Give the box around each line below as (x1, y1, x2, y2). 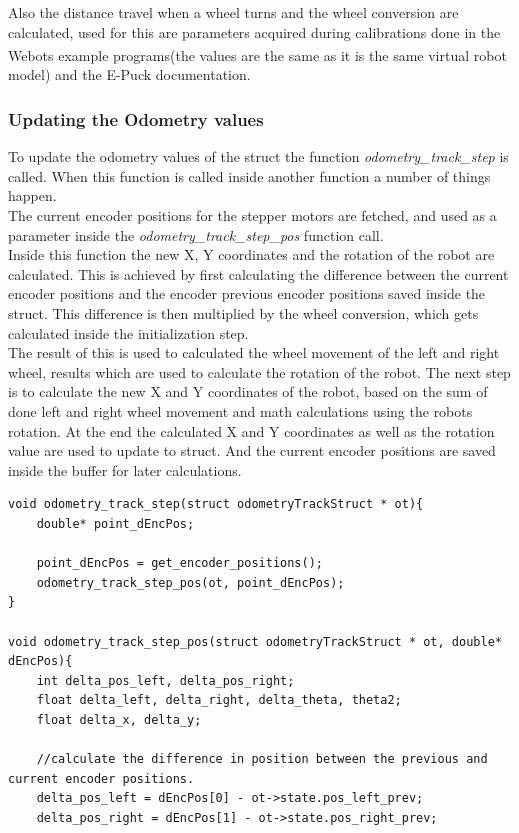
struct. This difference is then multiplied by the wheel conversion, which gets (8, 303, 479, 323)
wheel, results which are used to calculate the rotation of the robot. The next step (8, 361, 511, 382)
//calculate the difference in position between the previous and (36, 752, 488, 767)
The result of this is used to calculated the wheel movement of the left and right (8, 342, 500, 363)
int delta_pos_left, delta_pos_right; (36, 673, 295, 688)
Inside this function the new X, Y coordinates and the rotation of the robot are (8, 244, 495, 265)
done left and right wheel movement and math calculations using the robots (8, 400, 473, 421)
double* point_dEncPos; (36, 516, 195, 531)
